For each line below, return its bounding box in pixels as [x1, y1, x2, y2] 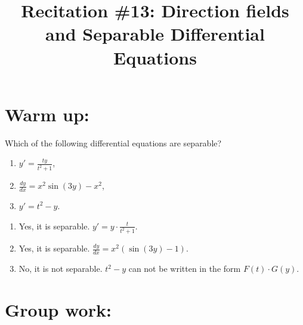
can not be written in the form [128, 262, 241, 275]
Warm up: [5, 102, 89, 126]
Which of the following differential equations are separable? [5, 136, 222, 149]
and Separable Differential [45, 22, 265, 46]
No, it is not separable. [18, 262, 103, 275]
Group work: [5, 298, 112, 322]
